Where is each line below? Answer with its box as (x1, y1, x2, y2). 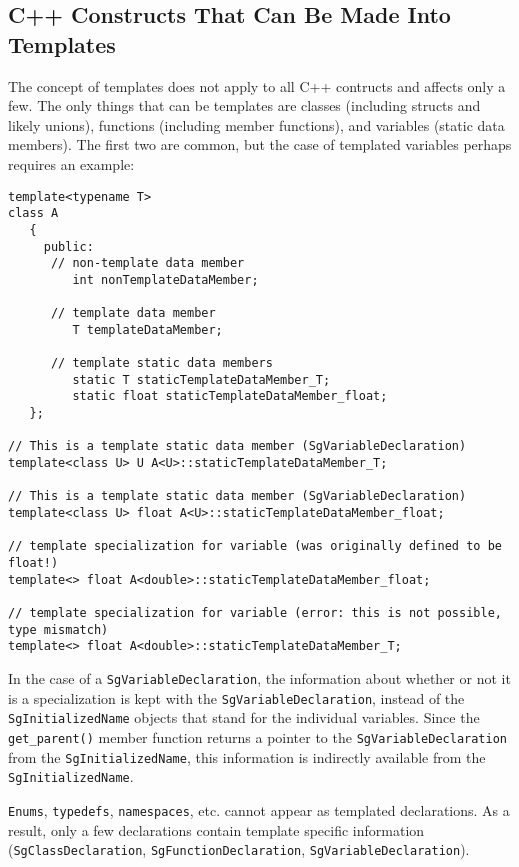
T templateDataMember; (72, 322, 223, 337)
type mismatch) (8, 622, 109, 637)
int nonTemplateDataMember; (72, 272, 259, 287)
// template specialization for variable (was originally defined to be (8, 539, 502, 554)
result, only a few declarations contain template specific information (8, 819, 425, 840)
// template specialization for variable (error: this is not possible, (8, 605, 502, 620)
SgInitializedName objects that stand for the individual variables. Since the (8, 707, 480, 728)
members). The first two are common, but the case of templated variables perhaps (8, 134, 512, 155)
